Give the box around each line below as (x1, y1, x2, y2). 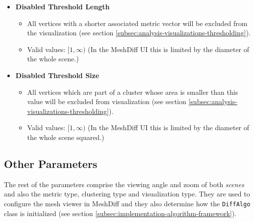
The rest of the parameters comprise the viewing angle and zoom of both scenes (4, 179, 244, 189)
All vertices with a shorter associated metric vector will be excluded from (27, 18, 248, 28)
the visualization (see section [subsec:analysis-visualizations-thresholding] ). (27, 28, 251, 38)
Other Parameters (4, 156, 98, 171)
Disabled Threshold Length (15, 1, 110, 11)
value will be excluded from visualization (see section (27, 96, 186, 107)
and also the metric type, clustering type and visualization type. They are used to (4, 189, 250, 199)
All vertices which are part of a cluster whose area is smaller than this (27, 86, 238, 97)
